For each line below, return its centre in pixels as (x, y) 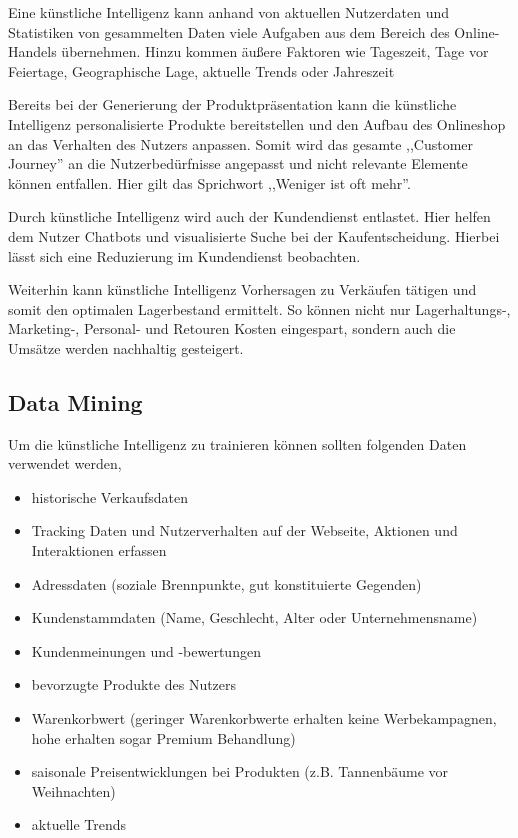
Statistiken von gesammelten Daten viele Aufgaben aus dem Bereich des (229, 31)
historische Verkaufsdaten (110, 496)
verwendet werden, (65, 463)
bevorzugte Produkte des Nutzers (134, 684)
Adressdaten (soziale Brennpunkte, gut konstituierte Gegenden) (226, 583)
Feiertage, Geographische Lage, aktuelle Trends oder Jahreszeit (201, 70)
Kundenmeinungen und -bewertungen (146, 650)
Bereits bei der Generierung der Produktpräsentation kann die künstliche (232, 104)
